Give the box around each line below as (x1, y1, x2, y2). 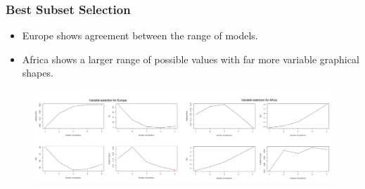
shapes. (22, 65, 53, 80)
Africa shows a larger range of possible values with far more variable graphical (22, 51, 359, 66)
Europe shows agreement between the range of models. (22, 28, 258, 43)
